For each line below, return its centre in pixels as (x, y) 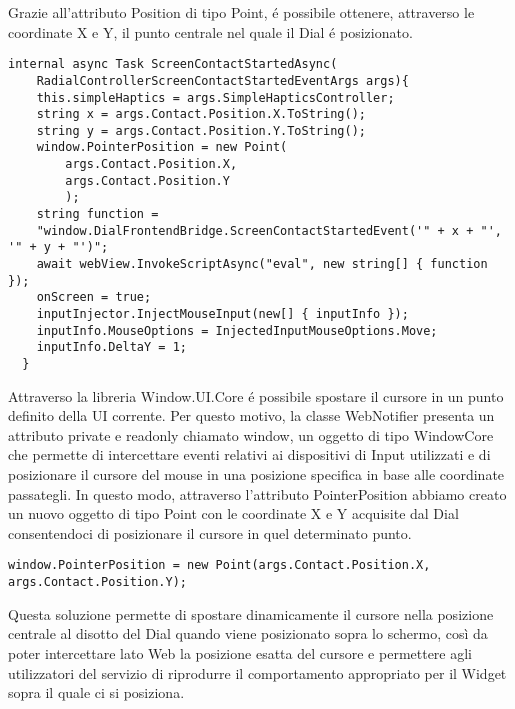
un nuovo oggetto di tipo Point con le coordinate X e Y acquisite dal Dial (233, 513)
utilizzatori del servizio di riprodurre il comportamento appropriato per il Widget (257, 672)
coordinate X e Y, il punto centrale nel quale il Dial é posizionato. (210, 31)
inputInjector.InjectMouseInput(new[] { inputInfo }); (222, 314)
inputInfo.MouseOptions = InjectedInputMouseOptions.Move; (237, 330)
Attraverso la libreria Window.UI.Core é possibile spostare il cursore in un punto (256, 395)
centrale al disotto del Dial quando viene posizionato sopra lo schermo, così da (248, 633)
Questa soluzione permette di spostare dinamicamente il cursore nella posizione (251, 613)
